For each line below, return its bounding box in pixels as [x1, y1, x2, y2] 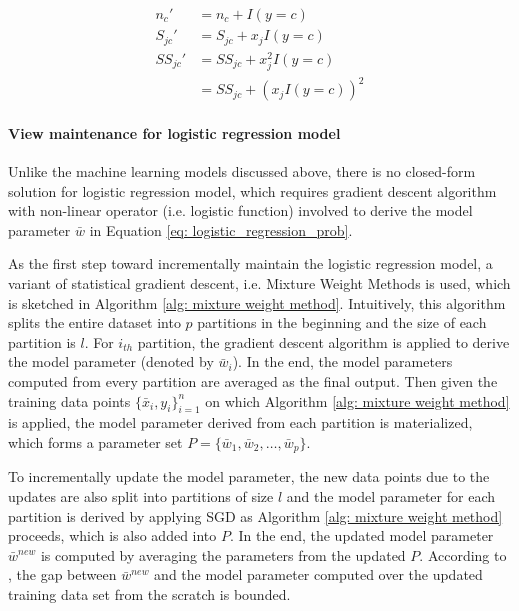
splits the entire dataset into [8, 312, 181, 333]
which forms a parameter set [8, 432, 183, 453]
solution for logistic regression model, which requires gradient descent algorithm [8, 180, 497, 201]
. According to [419, 544, 507, 565]
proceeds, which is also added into [8, 525, 217, 546]
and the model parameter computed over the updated [154, 564, 483, 585]
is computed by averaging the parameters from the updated [40, 544, 406, 565]
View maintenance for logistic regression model [8, 122, 341, 143]
